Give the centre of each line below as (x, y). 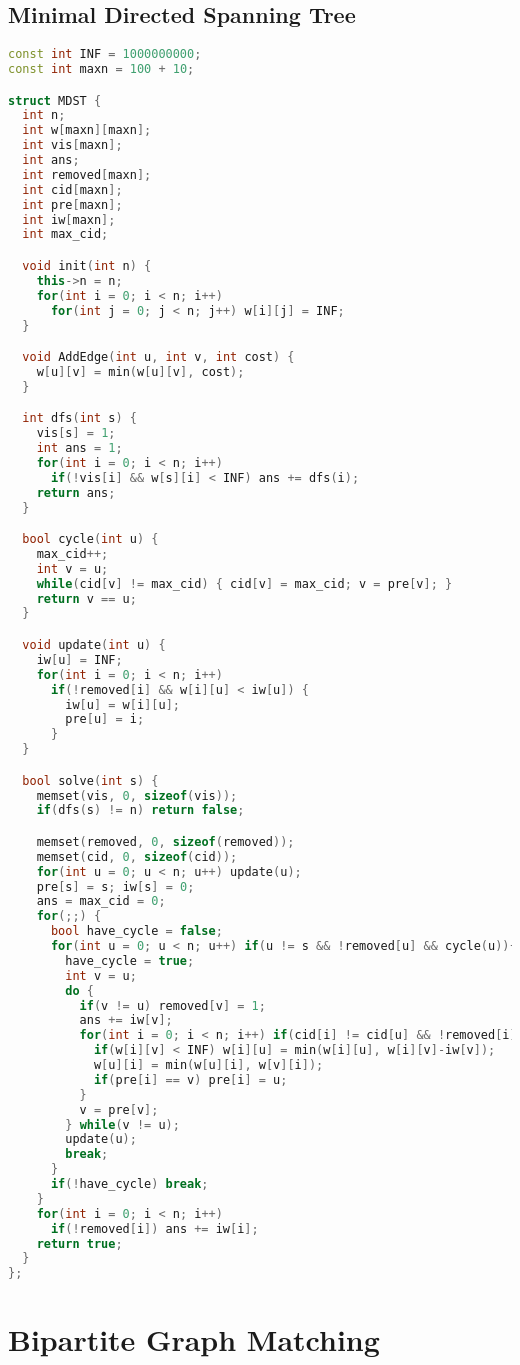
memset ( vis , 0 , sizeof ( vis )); (137, 795)
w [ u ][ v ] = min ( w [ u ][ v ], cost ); (140, 371)
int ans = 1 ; (79, 448)
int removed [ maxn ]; (87, 174)
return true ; (79, 1243)
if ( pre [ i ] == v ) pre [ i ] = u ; (190, 1079)
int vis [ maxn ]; (72, 145)
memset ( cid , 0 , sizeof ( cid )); (137, 856)
